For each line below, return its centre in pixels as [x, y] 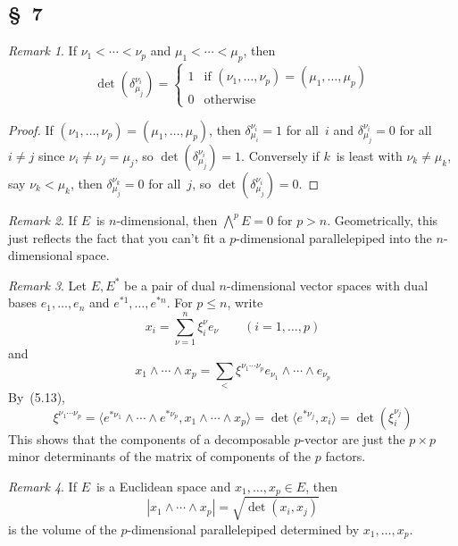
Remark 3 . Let [48, 285]
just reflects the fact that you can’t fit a [117, 237]
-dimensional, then [167, 219]
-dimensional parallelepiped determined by [243, 529]
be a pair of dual [169, 285]
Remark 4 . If [42, 486]
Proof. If [31, 129]
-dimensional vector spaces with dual [328, 285]
